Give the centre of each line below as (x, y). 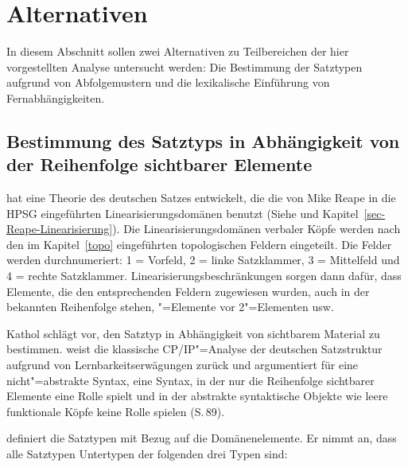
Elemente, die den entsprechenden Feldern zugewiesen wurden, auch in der (188, 291)
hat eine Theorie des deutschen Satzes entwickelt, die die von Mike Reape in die (201, 198)
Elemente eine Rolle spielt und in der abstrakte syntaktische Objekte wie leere (197, 396)
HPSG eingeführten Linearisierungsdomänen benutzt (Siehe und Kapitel (183, 213)
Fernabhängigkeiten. (56, 97)
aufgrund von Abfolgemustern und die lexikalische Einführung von (168, 82)
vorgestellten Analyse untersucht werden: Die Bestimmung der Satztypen (185, 66)
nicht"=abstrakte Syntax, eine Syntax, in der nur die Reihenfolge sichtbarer (190, 380)
